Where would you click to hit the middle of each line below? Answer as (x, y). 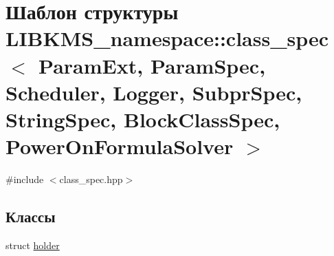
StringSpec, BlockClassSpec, (143, 119)
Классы (31, 216)
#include (25, 179)
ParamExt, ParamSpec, (152, 65)
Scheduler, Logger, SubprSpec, (154, 92)
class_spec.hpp (91, 179)
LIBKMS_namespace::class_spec (167, 38)
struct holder (33, 245)
